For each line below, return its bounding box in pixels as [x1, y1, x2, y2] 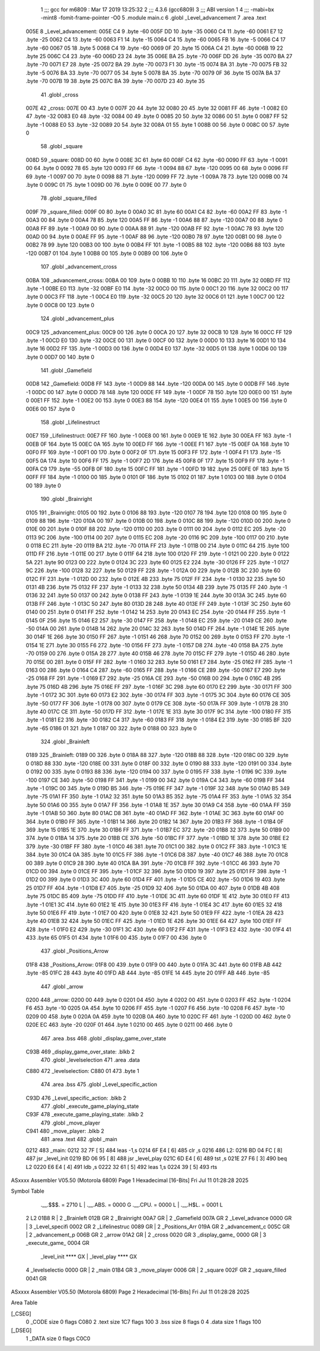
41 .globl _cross [40, 91, 79, 98]
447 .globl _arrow [40, 983, 84, 990]
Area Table [11, 1299, 38, 1307]
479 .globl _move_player [40, 1119, 101, 1126]
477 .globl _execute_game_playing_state [40, 1103, 139, 1110]
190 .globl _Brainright [40, 496, 92, 503]
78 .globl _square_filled [40, 194, 97, 202]
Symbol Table [11, 1187, 44, 1194]
